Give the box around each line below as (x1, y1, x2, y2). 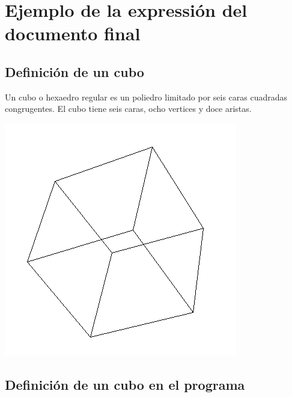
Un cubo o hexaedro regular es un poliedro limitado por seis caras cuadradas (5, 90, 288, 103)
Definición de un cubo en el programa (5, 375, 245, 393)
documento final (5, 21, 141, 46)
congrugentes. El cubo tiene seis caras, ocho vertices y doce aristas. (5, 102, 252, 115)
